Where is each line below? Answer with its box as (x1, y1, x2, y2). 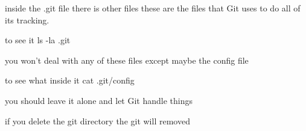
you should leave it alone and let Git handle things (5, 94, 193, 106)
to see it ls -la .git (5, 34, 71, 46)
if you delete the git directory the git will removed (5, 114, 190, 127)
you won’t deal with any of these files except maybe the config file (5, 53, 249, 66)
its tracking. (5, 13, 49, 26)
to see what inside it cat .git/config (5, 74, 135, 87)
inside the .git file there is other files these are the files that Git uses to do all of (5, 2, 301, 14)
